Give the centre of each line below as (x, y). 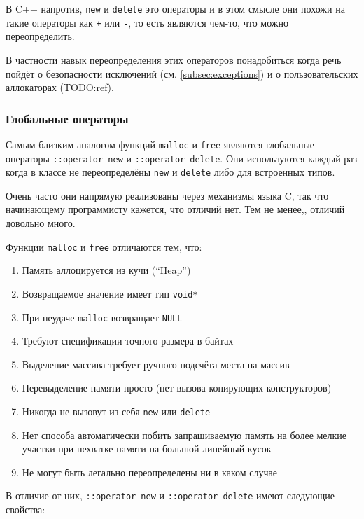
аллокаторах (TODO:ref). (60, 87)
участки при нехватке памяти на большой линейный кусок (147, 449)
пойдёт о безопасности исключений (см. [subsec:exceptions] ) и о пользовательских (182, 73)
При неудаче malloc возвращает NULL (102, 317)
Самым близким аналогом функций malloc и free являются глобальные (160, 144)
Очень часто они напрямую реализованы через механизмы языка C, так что (167, 195)
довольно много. (41, 223)
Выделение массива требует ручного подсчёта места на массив (156, 364)
